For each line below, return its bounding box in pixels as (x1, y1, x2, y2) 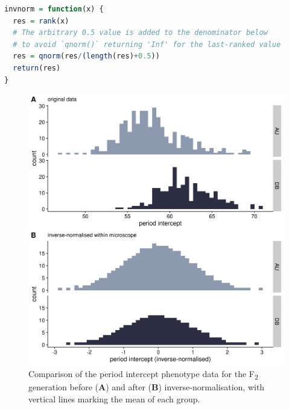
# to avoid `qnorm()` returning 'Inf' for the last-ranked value (13, 40, 281, 49)
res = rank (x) (13, 16, 69, 25)
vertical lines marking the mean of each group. (28, 392, 200, 405)
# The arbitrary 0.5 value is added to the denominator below (13, 28, 268, 37)
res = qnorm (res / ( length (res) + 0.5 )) (13, 52, 160, 61)
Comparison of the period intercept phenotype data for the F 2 (28, 367, 258, 381)
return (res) (13, 63, 61, 72)
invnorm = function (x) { (4, 5, 104, 13)
